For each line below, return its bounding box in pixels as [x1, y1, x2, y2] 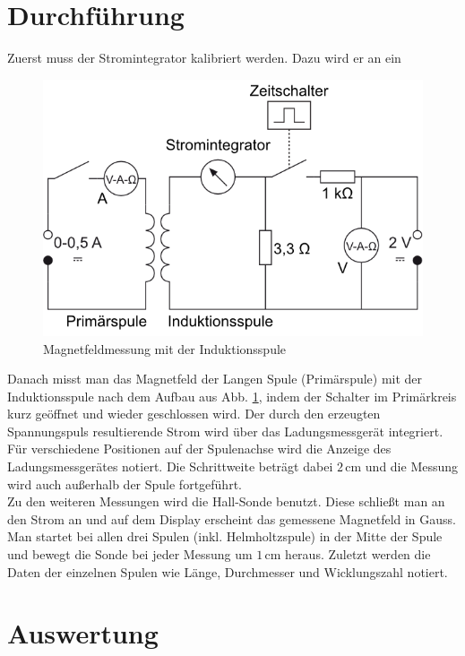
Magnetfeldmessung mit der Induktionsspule [43, 339, 287, 358]
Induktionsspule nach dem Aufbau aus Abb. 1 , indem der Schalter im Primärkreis [7, 386, 457, 405]
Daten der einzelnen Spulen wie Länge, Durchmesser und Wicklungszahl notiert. [7, 562, 448, 581]
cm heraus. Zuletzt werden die [264, 545, 431, 564]
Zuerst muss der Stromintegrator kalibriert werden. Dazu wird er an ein [7, 48, 401, 67]
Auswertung [7, 615, 159, 652]
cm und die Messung [345, 457, 459, 476]
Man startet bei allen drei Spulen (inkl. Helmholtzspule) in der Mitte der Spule [7, 527, 443, 546]
